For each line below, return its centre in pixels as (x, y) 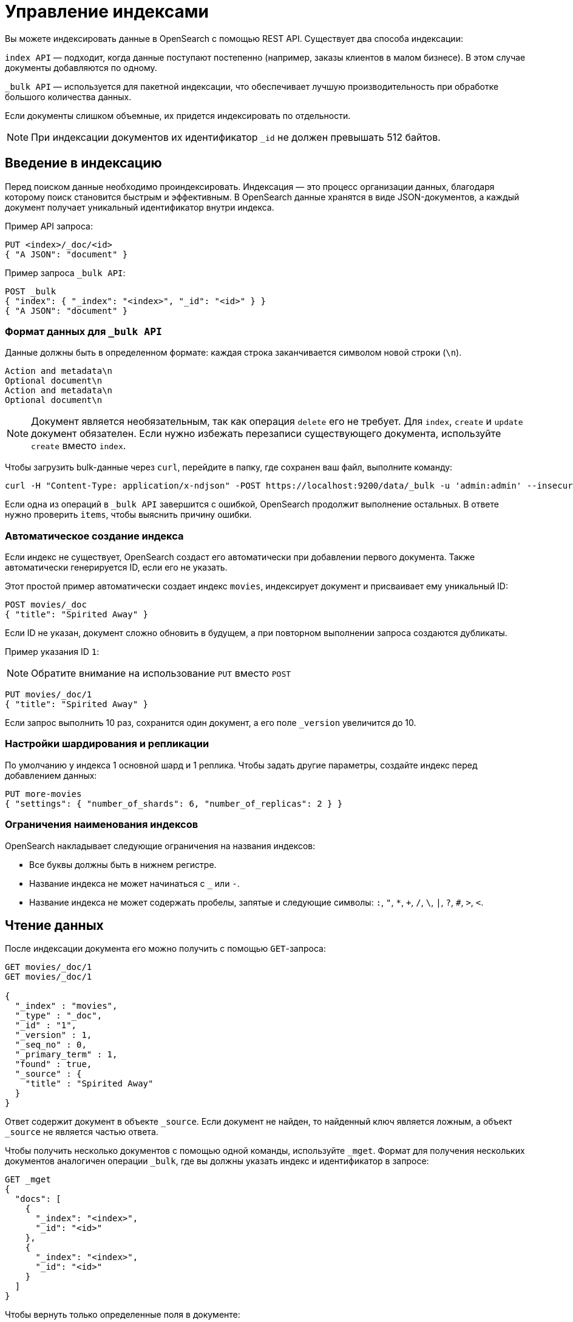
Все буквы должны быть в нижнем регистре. (123, 864)
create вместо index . (79, 446)
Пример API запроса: (49, 226)
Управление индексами (107, 12)
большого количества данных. (68, 97)
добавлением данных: (51, 775)
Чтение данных (54, 926)
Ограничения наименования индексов (102, 825)
